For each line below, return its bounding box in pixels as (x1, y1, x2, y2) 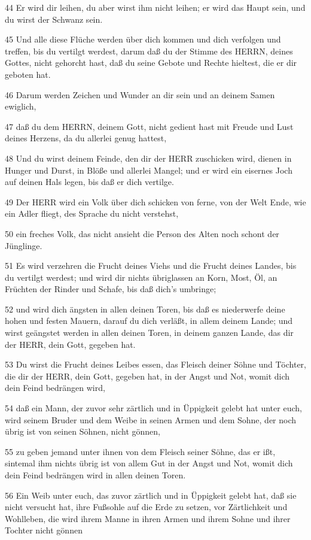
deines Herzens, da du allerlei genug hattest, (5, 132, 167, 144)
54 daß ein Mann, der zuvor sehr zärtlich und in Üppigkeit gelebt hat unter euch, (5, 402, 302, 414)
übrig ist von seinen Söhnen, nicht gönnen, (5, 425, 161, 438)
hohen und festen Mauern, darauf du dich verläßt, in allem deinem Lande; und (5, 314, 293, 327)
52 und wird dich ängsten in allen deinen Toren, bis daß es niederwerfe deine (5, 302, 285, 315)
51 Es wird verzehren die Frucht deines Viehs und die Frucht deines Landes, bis (5, 259, 297, 272)
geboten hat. (5, 68, 51, 80)
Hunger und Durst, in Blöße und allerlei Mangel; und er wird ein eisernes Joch (5, 163, 292, 176)
